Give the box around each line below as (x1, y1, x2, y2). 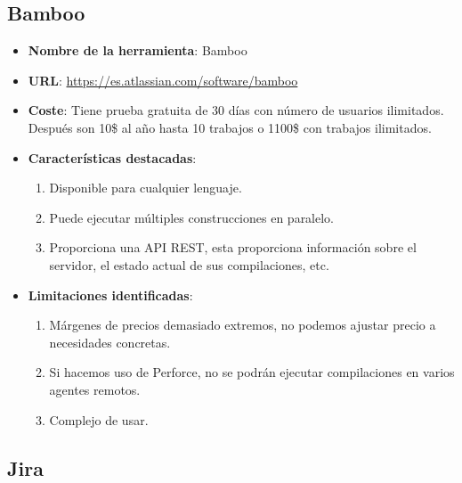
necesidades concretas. (49, 332, 171, 351)
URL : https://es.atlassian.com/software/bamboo (28, 70, 298, 89)
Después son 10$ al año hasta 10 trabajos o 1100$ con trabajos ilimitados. (28, 118, 432, 136)
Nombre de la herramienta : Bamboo (28, 41, 247, 60)
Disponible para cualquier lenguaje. (49, 178, 242, 197)
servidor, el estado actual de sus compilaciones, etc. (49, 255, 329, 274)
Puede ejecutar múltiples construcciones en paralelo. (49, 208, 335, 226)
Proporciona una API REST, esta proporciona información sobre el (49, 238, 417, 257)
